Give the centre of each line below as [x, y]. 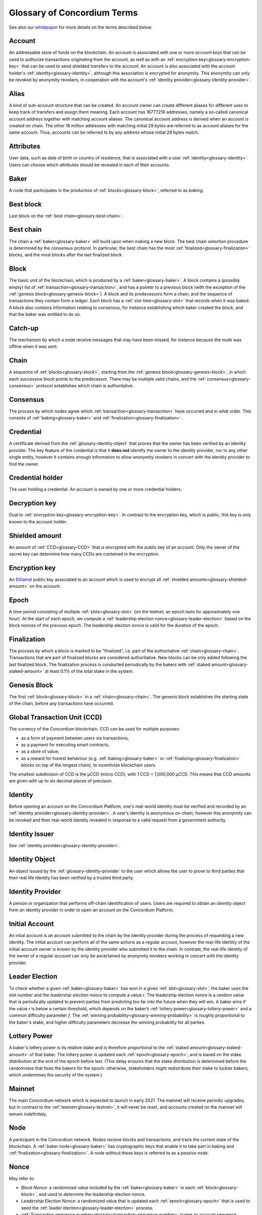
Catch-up [24, 328]
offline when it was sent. [33, 347]
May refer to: [22, 1179]
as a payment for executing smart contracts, [65, 745]
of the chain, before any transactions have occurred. [61, 703]
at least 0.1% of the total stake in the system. [89, 671]
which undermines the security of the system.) [56, 1075]
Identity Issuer [32, 834]
